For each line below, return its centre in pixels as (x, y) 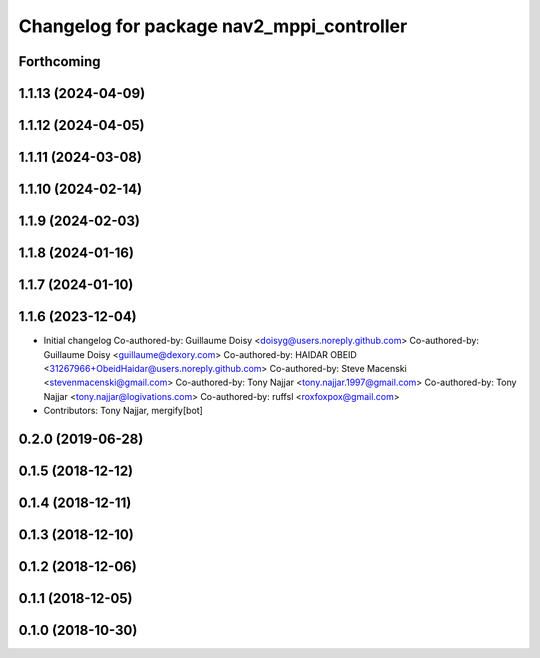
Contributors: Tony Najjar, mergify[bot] (123, 411)
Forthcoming (59, 61)
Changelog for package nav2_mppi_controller (213, 26)
